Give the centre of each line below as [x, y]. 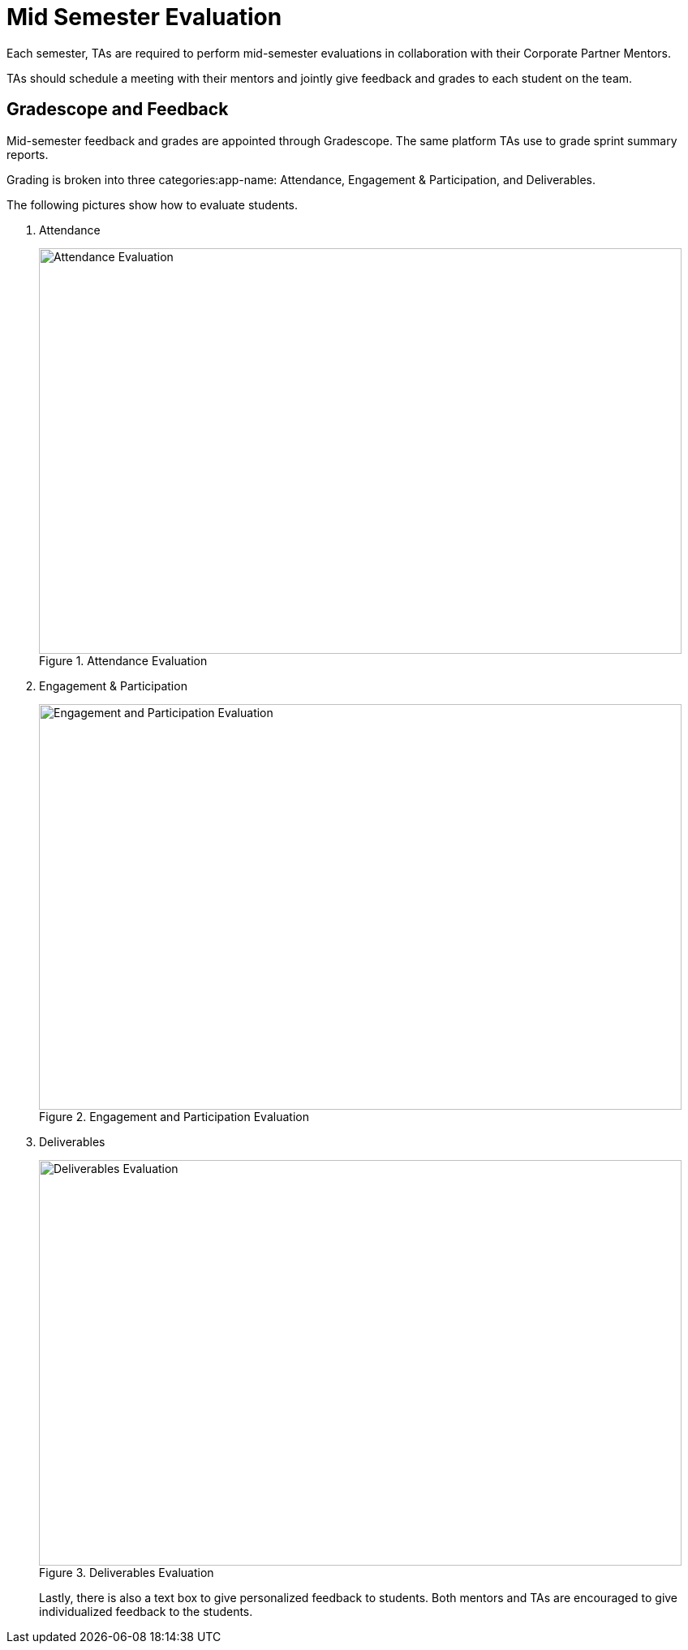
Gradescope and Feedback [118, 110]
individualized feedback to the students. [146, 1611]
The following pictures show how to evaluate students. [153, 204]
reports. [28, 154]
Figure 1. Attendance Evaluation [123, 660]
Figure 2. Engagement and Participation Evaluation [174, 1116]
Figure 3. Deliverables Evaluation [127, 1572]
